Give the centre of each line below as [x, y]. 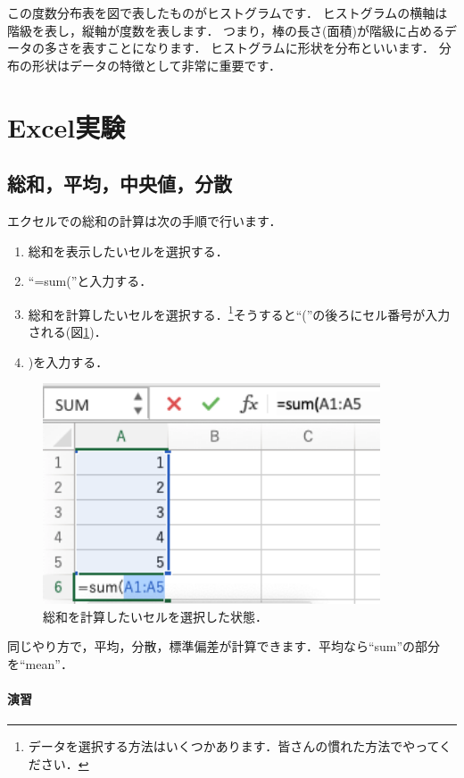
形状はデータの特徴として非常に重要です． [157, 65]
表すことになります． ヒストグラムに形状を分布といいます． [258, 48]
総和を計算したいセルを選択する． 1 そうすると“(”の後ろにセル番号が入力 [239, 313]
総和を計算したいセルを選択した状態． [155, 616]
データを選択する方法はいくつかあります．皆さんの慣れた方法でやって [234, 746]
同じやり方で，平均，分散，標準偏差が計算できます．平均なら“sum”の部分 [224, 646]
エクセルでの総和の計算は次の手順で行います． [145, 220]
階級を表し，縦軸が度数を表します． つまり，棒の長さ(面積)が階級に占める [226, 30]
